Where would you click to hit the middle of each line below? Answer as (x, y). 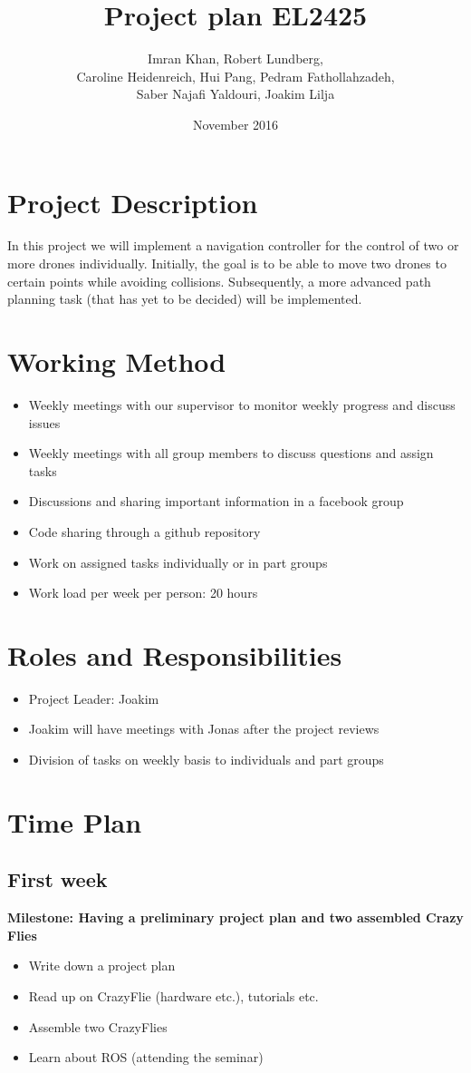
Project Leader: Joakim (94, 698)
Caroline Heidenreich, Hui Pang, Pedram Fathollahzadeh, (235, 76)
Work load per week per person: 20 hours (143, 593)
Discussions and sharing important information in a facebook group (216, 501)
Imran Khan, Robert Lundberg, (235, 59)
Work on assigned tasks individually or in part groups (178, 562)
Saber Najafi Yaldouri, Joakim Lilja (235, 94)
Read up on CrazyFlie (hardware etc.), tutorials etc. (173, 995)
